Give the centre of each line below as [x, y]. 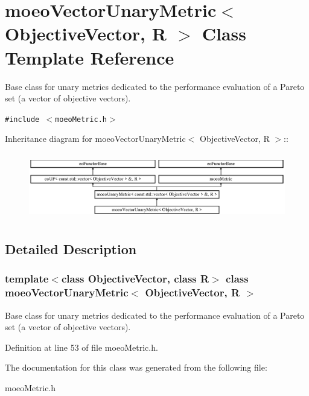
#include [22, 119]
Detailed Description [71, 249]
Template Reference [90, 57]
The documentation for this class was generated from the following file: [136, 367]
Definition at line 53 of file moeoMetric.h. [81, 347]
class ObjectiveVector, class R [135, 279]
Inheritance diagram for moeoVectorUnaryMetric [95, 139]
